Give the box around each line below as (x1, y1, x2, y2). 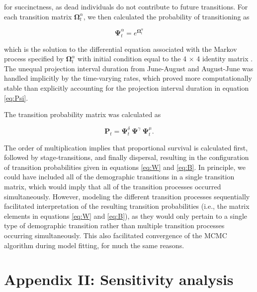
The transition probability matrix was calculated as (4, 109, 161, 120)
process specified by (4, 53, 64, 64)
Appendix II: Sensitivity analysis (4, 269, 234, 290)
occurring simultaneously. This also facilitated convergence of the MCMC (4, 230, 227, 241)
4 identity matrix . (196, 53, 253, 64)
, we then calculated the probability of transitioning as (83, 11, 250, 21)
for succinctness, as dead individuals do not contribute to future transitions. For (4, 1, 248, 11)
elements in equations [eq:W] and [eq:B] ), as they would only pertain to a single (4, 210, 248, 221)
